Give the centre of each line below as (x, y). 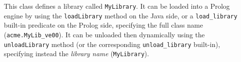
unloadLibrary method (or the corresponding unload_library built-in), (112, 44)
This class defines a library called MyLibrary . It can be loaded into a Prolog (117, 6)
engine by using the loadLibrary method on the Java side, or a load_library (121, 15)
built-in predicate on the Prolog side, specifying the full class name (103, 25)
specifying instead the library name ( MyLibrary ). (77, 54)
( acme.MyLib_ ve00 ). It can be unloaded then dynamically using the (104, 34)
